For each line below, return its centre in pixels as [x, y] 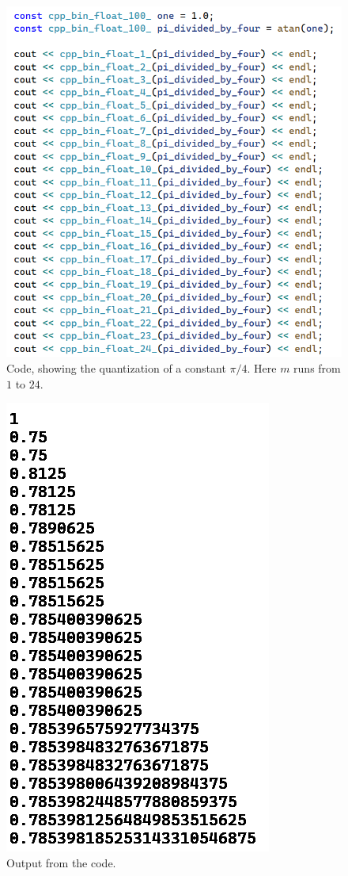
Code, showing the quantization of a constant [116, 367]
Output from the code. [61, 862]
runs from [317, 367]
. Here [262, 367]
